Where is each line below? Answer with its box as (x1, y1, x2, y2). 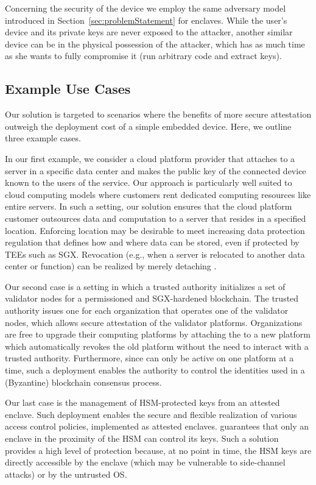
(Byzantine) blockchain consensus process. (5, 375, 162, 388)
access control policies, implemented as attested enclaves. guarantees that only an (5, 420, 309, 433)
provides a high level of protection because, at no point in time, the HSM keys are (5, 444, 312, 456)
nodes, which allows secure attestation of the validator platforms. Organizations (5, 316, 303, 328)
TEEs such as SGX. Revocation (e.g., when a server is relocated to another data (5, 247, 305, 260)
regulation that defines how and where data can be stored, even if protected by (5, 236, 300, 249)
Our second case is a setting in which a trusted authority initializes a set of (5, 280, 286, 292)
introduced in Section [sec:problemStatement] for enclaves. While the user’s (5, 13, 287, 26)
